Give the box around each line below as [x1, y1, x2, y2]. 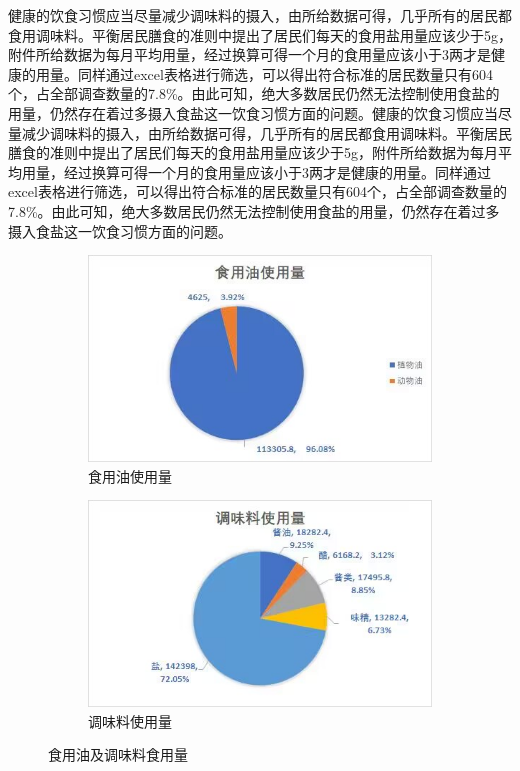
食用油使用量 [88, 465, 172, 486]
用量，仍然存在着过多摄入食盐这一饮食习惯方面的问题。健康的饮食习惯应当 [8, 102, 498, 123]
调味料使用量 [88, 710, 172, 731]
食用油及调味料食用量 [48, 744, 188, 765]
